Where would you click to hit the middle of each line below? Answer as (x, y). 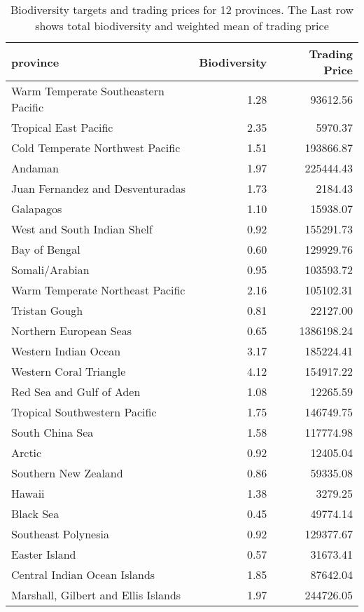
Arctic (27, 453)
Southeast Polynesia (60, 534)
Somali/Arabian (50, 270)
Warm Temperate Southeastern (88, 91)
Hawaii (28, 493)
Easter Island (44, 554)
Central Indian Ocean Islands (83, 574)
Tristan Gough (47, 310)
